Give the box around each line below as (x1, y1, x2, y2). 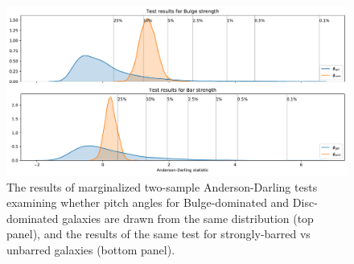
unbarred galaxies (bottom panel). (6, 241, 175, 258)
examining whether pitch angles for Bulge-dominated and (6, 194, 290, 211)
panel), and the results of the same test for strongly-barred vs (6, 225, 311, 242)
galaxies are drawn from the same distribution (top (62, 209, 314, 226)
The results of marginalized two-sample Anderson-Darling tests (6, 178, 318, 195)
